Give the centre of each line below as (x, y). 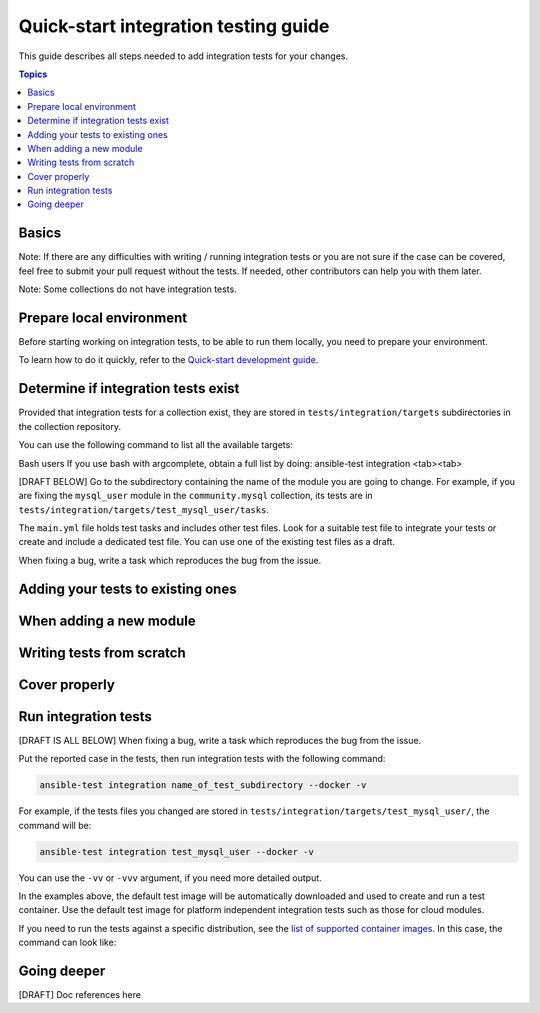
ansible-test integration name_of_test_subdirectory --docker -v (203, 785)
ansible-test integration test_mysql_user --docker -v (176, 851)
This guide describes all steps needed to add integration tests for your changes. (183, 56)
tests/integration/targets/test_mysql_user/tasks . (144, 509)
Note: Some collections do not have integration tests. (127, 289)
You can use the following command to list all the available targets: (156, 445)
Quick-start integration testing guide (174, 26)
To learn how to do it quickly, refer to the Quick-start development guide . (168, 360)
